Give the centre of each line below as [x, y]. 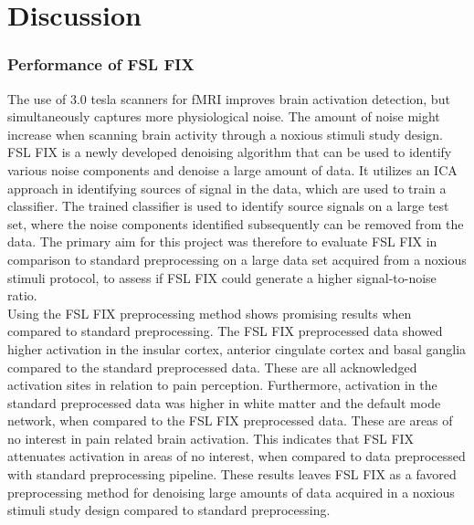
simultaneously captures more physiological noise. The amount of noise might [224, 116]
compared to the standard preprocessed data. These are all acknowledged [212, 367]
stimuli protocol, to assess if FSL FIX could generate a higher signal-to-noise [222, 277]
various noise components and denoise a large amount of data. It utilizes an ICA [232, 169]
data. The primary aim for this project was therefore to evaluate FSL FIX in [222, 241]
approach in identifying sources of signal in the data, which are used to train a [227, 188]
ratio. [22, 295]
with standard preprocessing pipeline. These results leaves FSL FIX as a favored [232, 474]
